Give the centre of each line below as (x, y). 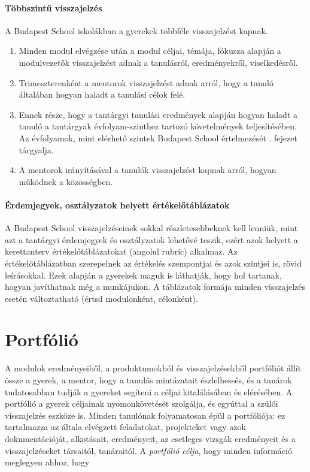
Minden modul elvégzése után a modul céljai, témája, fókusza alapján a (150, 51)
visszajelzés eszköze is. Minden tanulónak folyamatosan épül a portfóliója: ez (145, 415)
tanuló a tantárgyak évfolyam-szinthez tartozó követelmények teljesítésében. (158, 126)
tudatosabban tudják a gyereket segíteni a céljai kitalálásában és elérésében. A (149, 391)
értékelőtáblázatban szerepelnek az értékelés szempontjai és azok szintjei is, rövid (153, 263)
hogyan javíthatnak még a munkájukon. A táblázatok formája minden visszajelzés (155, 287)
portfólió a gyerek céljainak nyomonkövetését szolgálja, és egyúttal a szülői (142, 403)
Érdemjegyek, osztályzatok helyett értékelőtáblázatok (117, 205)
